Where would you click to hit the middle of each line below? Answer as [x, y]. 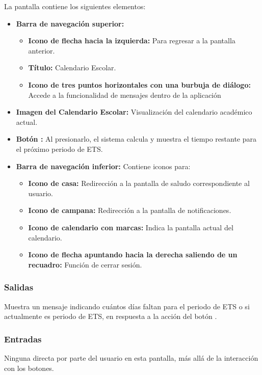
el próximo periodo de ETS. [59, 149]
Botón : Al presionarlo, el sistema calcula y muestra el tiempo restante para [136, 139]
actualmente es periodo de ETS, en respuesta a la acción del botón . [111, 316]
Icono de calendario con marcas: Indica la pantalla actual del [131, 227]
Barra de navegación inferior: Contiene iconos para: [103, 166]
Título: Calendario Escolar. [72, 68]
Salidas [19, 287]
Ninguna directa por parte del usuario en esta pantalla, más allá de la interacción [131, 357]
